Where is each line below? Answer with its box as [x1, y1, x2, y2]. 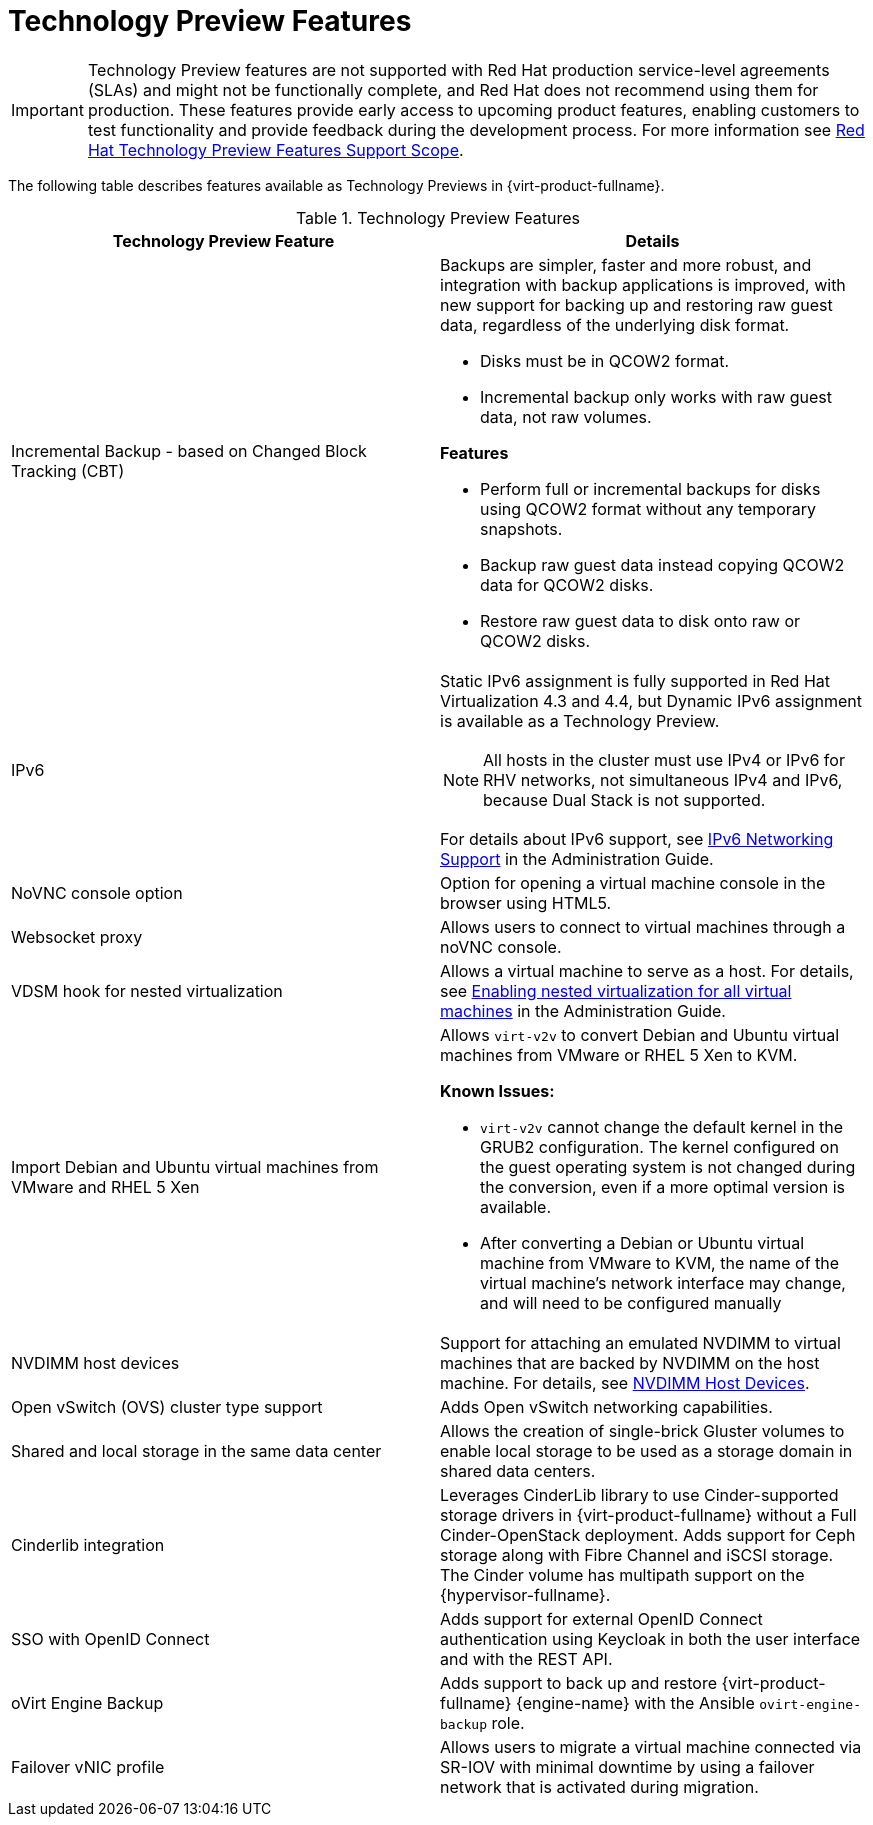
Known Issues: [440, 1080, 555, 1101]
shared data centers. [440, 1460, 596, 1481]
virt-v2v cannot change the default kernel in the [480, 1116, 843, 1137]
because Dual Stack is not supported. [483, 789, 766, 810]
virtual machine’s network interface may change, [480, 1272, 846, 1293]
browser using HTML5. [440, 892, 612, 913]
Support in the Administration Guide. [440, 848, 714, 869]
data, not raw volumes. [480, 406, 652, 427]
